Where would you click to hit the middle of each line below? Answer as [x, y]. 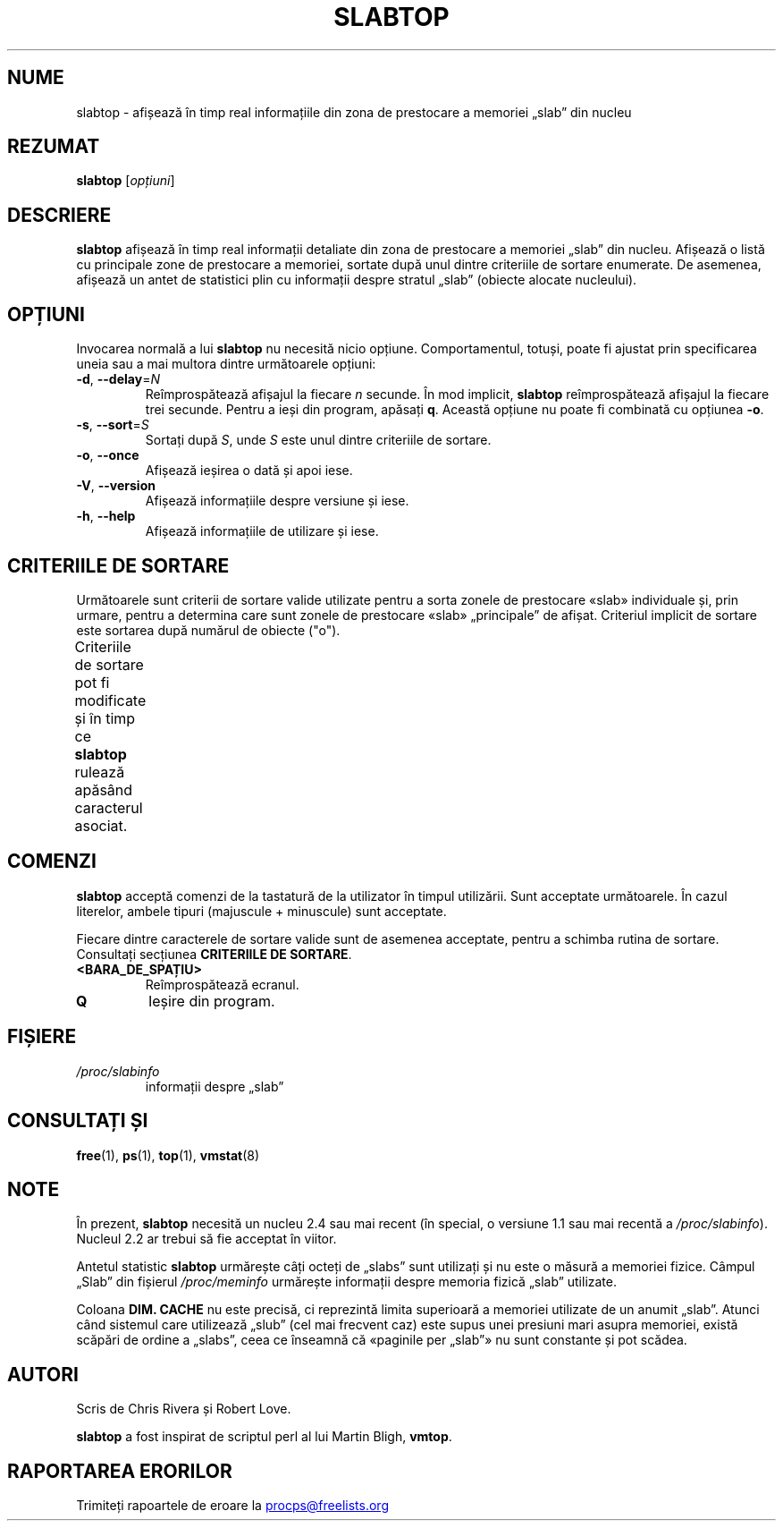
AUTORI [43, 1374]
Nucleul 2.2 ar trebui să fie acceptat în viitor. [206, 1239]
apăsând [104, 789]
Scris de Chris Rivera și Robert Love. [184, 1409]
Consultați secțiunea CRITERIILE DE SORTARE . [214, 954]
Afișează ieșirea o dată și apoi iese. [249, 471]
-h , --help [106, 516]
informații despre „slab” [215, 1086]
